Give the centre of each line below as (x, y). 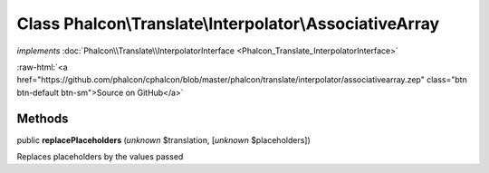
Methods (43, 118)
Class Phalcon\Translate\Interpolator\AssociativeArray (228, 24)
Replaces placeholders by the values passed (100, 157)
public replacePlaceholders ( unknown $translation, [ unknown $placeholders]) (164, 139)
